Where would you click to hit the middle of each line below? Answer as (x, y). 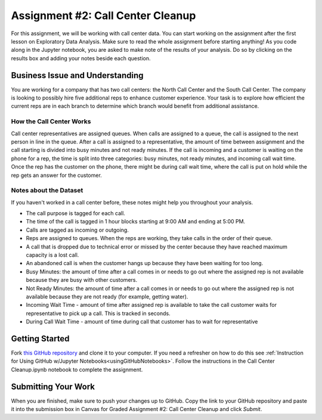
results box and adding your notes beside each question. (81, 58)
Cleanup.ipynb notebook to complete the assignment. (77, 369)
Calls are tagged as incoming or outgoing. (78, 230)
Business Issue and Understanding (77, 75)
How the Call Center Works (51, 122)
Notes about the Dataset (47, 191)
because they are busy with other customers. (81, 280)
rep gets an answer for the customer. (57, 175)
